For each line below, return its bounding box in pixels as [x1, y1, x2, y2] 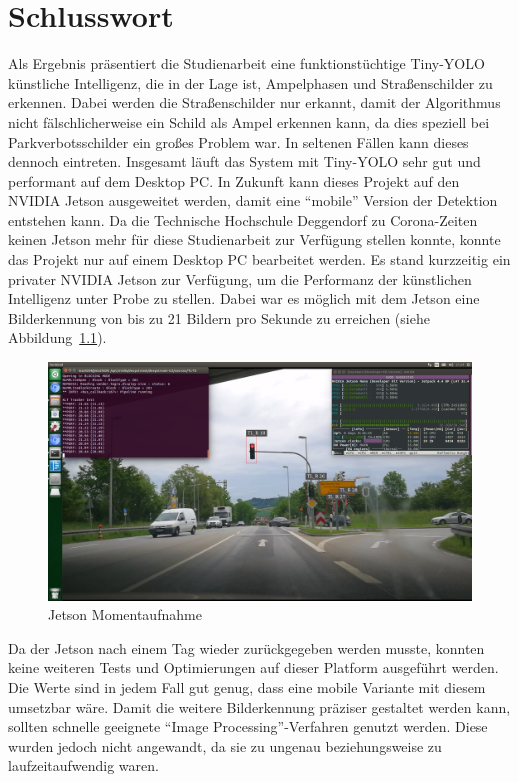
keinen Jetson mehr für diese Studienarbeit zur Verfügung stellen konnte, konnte [8, 229, 501, 250]
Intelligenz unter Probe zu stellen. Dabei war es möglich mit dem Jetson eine [8, 288, 480, 309]
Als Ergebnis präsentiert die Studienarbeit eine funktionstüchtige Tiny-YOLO [8, 53, 485, 74]
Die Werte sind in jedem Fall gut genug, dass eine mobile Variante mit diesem [8, 676, 486, 697]
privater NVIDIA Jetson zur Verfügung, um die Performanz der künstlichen [8, 268, 472, 289]
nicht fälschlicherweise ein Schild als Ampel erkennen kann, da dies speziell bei [8, 111, 490, 132]
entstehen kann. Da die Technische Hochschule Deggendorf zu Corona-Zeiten [8, 209, 478, 230]
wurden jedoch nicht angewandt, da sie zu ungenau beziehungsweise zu [8, 735, 442, 756]
